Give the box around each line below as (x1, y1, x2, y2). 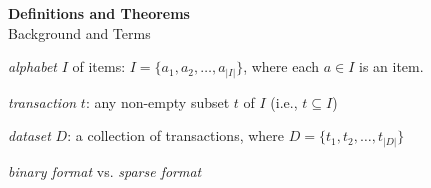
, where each (243, 56, 319, 77)
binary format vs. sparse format (8, 160, 202, 181)
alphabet (8, 56, 58, 77)
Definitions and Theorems (8, 3, 190, 23)
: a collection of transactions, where (67, 125, 285, 146)
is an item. (358, 56, 424, 77)
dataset (8, 125, 51, 146)
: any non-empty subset (85, 91, 230, 112)
